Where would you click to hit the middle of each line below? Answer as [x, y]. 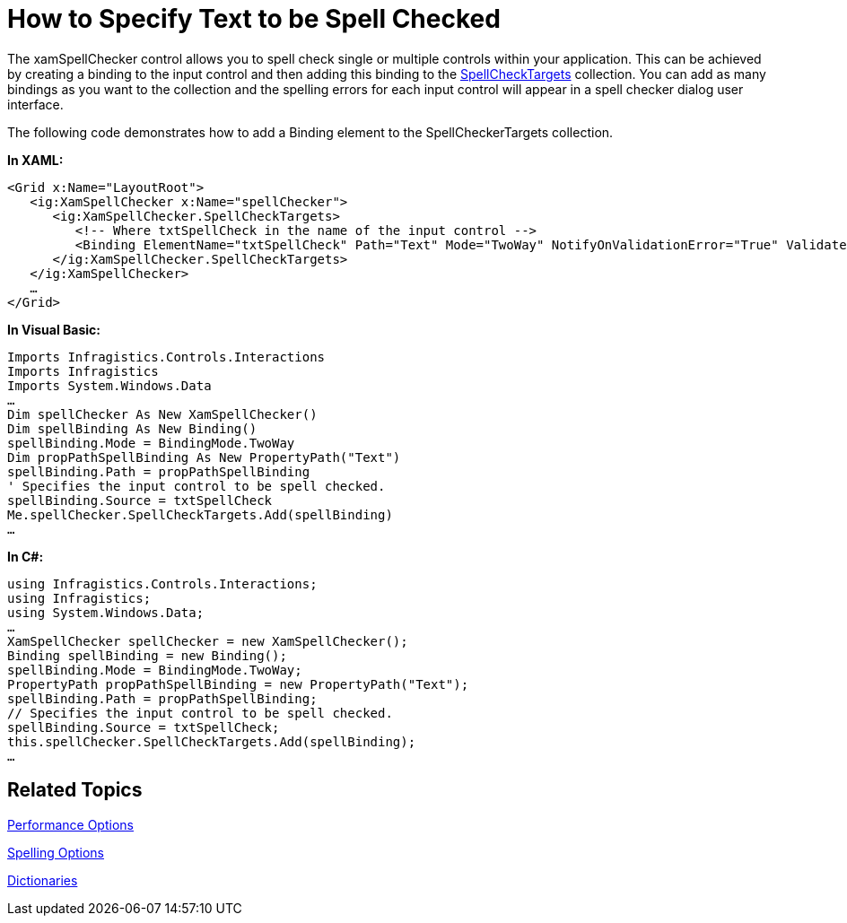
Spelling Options [56, 852]
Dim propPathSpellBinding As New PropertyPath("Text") [204, 457]
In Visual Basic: [54, 329]
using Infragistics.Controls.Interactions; [162, 583]
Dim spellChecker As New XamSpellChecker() [162, 414]
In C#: [26, 556]
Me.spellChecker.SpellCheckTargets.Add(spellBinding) [200, 514]
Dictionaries [43, 880]
